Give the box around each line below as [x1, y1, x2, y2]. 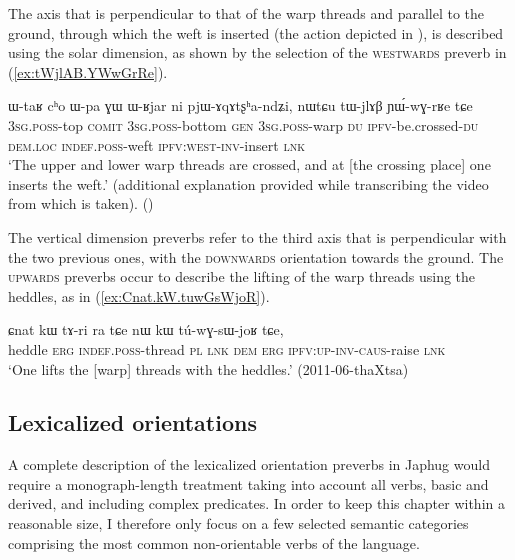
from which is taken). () [8, 193, 154, 214]
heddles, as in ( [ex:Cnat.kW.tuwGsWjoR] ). [8, 285, 270, 306]
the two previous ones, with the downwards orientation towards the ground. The [8, 246, 504, 267]
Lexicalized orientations [8, 407, 257, 438]
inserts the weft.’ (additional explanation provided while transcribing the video [8, 173, 489, 194]
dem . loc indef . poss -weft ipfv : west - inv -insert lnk [8, 134, 305, 155]
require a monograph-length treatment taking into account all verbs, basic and [8, 473, 489, 494]
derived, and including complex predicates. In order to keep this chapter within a [8, 493, 505, 514]
